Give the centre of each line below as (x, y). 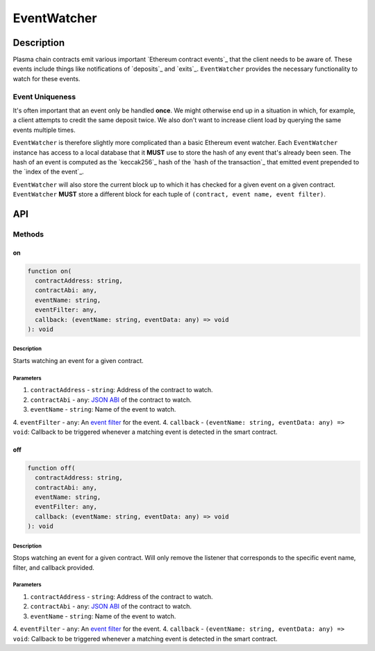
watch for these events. (47, 78)
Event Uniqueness (44, 96)
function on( (50, 271)
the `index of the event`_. (49, 172)
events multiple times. (44, 130)
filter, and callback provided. (54, 567)
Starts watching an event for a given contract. (78, 360)
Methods (28, 234)
